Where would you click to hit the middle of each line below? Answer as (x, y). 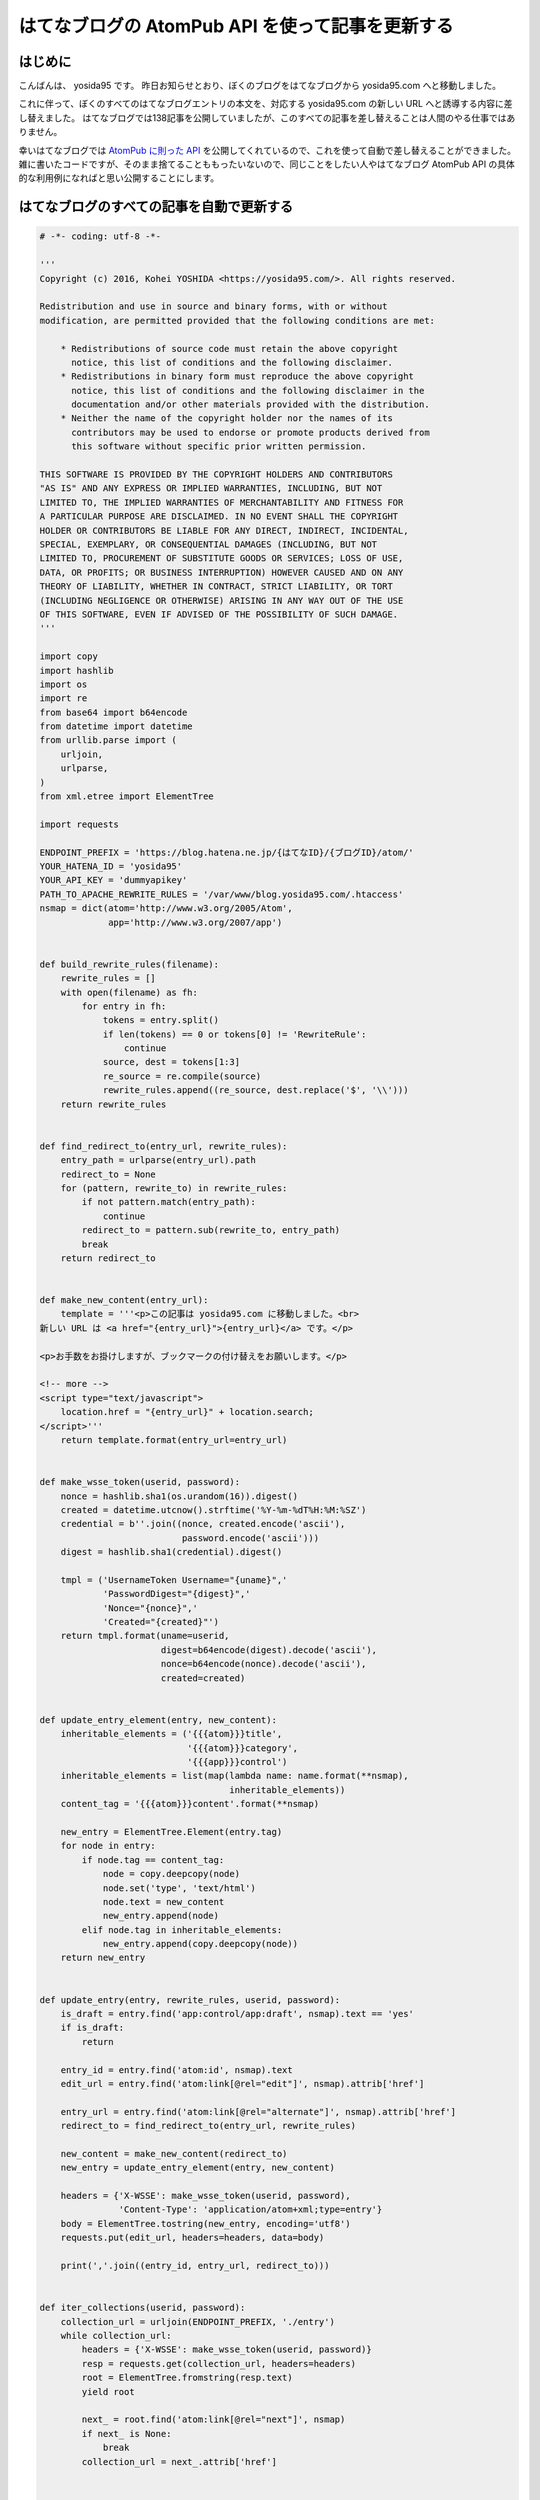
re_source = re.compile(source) (182, 1076)
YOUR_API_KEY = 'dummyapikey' (113, 880)
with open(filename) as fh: (129, 992)
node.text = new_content (163, 1901)
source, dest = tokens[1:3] (171, 1062)
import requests (79, 824)
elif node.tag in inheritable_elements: (182, 1929)
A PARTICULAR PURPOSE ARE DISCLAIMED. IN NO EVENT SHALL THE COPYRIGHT (219, 516)
